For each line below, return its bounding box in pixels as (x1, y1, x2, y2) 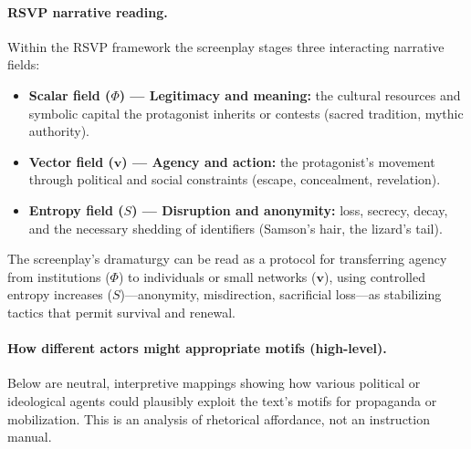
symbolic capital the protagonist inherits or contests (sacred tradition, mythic (28, 103, 464, 122)
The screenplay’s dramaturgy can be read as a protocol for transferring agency (7, 249, 447, 268)
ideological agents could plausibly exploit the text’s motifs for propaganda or (7, 391, 437, 410)
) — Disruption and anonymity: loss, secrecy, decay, (131, 200, 448, 219)
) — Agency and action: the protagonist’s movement (121, 151, 435, 171)
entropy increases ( (7, 285, 112, 304)
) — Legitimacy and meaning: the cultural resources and (119, 85, 461, 104)
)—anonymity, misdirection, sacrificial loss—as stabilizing (120, 285, 442, 304)
